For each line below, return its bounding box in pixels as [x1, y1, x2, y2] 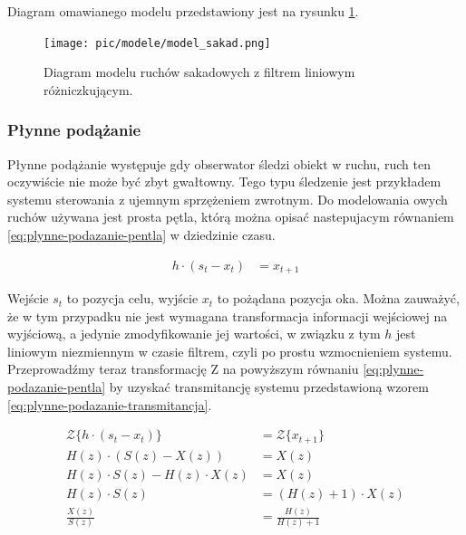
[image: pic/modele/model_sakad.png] [44, 36, 271, 50]
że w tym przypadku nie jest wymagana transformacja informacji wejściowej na [7, 306, 448, 325]
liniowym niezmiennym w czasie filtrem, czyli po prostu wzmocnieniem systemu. [7, 341, 452, 360]
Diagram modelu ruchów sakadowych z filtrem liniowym [44, 62, 355, 81]
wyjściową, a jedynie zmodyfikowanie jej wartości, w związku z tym [7, 324, 381, 343]
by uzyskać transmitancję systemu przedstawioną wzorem [109, 377, 429, 396]
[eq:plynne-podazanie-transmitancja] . [7, 395, 212, 414]
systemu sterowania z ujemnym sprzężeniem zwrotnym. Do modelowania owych [7, 189, 448, 208]
